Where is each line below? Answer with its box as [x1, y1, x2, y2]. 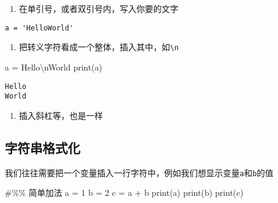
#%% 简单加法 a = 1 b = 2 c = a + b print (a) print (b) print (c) [5, 186, 244, 199]
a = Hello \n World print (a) [5, 60, 102, 73]
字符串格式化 [5, 138, 80, 156]
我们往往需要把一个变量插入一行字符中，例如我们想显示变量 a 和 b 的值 [5, 166, 274, 179]
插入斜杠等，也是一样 [19, 109, 103, 121]
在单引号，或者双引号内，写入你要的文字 [19, 2, 179, 14]
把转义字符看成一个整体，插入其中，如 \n [19, 41, 179, 53]
